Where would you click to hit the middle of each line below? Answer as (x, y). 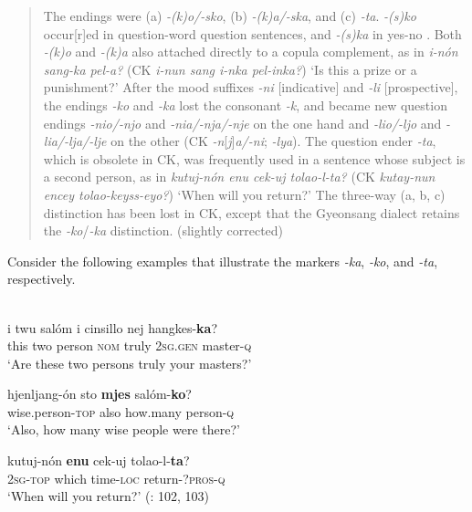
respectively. (42, 279)
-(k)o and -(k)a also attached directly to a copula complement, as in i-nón (251, 52)
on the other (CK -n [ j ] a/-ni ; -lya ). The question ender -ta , (273, 141)
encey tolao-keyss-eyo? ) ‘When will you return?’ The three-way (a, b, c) (244, 194)
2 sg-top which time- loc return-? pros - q (116, 478)
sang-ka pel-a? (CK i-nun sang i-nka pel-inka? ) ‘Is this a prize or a (230, 69)
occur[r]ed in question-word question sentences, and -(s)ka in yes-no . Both (252, 33)
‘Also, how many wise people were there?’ (124, 429)
